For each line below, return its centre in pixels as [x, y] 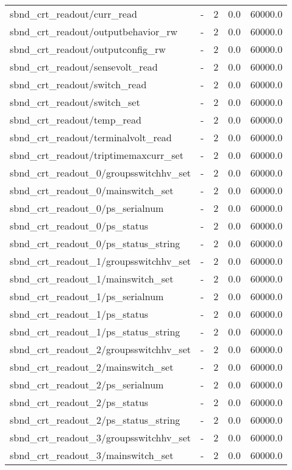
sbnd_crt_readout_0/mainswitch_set [92, 190]
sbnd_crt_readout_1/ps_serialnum [87, 296]
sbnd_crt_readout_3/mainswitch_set [92, 455]
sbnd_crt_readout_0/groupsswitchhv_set [100, 173]
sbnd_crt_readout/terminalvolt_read [91, 137]
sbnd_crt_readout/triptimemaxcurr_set [97, 155]
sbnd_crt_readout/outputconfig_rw [88, 49]
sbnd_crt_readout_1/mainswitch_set [92, 279]
